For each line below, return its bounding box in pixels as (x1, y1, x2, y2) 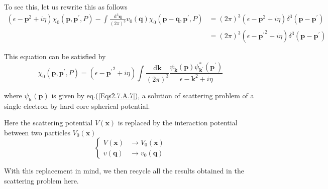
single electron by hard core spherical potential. (4, 100, 150, 111)
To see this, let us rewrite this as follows (4, 2, 128, 12)
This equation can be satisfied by (4, 51, 106, 62)
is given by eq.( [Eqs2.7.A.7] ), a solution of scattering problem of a (51, 90, 254, 100)
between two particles (4, 127, 70, 137)
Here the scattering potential (4, 117, 93, 128)
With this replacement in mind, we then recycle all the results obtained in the (4, 165, 244, 176)
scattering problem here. (4, 175, 79, 186)
